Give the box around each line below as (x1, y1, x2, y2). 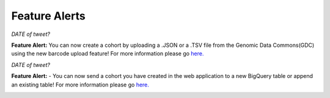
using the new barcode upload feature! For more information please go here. (11, 50, 204, 57)
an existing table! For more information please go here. (11, 81, 150, 88)
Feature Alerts (11, 9, 86, 23)
